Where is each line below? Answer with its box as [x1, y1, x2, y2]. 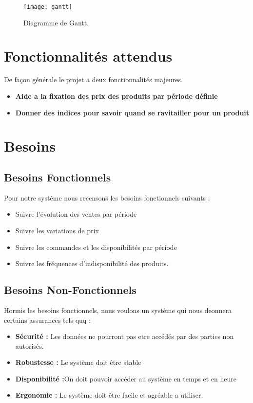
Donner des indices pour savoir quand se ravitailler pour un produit [15, 107, 250, 117]
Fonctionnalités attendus [4, 46, 173, 66]
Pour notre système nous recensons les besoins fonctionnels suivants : [4, 192, 210, 202]
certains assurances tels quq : [4, 314, 91, 325]
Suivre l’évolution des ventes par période [15, 209, 137, 219]
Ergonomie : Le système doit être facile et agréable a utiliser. [15, 390, 203, 400]
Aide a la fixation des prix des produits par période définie [15, 90, 218, 101]
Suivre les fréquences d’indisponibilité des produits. [15, 258, 169, 269]
